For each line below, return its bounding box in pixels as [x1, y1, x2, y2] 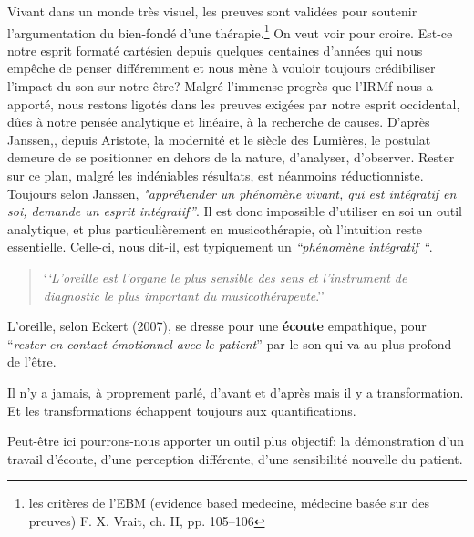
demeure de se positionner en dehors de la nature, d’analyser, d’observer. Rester [7, 148, 455, 167]
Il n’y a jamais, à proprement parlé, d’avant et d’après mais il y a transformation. [7, 382, 464, 401]
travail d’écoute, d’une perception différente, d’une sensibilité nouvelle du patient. [7, 449, 463, 468]
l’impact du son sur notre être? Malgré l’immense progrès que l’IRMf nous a [7, 77, 433, 96]
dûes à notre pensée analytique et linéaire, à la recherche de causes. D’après [7, 112, 430, 131]
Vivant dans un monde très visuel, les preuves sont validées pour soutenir [7, 2, 417, 20]
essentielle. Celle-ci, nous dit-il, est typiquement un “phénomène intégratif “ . [7, 237, 433, 256]
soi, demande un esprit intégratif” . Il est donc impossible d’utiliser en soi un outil [7, 201, 463, 221]
